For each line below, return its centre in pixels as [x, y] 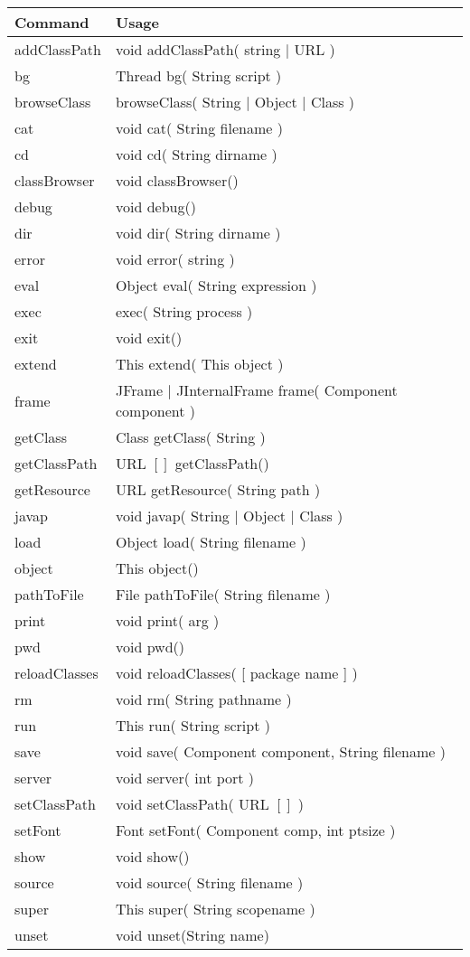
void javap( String [172, 516]
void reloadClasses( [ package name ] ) [236, 673]
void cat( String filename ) [199, 128]
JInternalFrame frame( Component [287, 390]
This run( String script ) [193, 725]
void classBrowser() [177, 180]
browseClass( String [178, 102]
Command [52, 22]
